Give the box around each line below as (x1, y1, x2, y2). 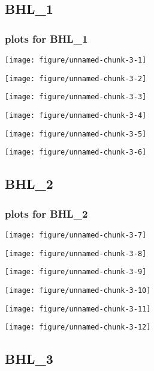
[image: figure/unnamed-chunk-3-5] (5, 129, 147, 138)
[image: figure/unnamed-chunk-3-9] (5, 268, 147, 277)
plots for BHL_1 (5, 31, 88, 46)
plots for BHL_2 (5, 206, 88, 221)
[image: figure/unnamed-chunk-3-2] (5, 74, 147, 83)
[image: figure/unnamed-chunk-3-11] (5, 304, 151, 313)
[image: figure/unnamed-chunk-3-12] (5, 323, 151, 332)
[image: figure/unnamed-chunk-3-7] (5, 230, 147, 239)
